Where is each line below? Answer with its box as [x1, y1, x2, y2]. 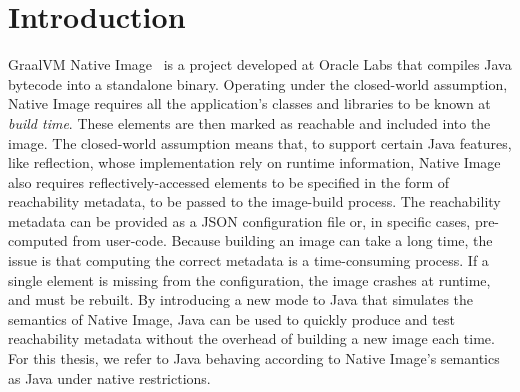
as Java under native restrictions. [8, 367, 211, 388]
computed [8, 230, 68, 251]
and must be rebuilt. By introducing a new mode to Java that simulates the [8, 289, 474, 310]
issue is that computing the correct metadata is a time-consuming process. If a [8, 250, 489, 271]
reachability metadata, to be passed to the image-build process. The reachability [8, 191, 501, 212]
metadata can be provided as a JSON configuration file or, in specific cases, [8, 210, 471, 231]
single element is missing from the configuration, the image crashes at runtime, [8, 269, 491, 290]
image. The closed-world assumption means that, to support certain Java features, [8, 132, 512, 153]
